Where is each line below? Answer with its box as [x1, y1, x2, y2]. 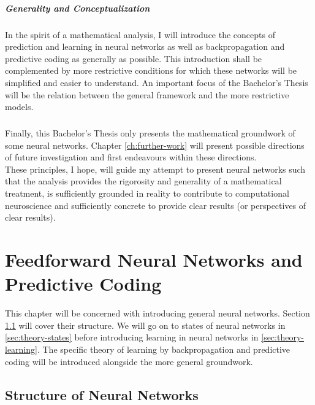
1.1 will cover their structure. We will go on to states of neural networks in [5, 318, 286, 331]
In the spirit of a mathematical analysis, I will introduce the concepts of [5, 28, 275, 41]
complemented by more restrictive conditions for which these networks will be [5, 64, 297, 77]
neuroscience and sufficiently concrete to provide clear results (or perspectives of [5, 199, 306, 211]
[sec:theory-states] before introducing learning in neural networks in [5, 331, 259, 344]
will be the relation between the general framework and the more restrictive [5, 88, 289, 101]
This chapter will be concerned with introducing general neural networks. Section [5, 307, 310, 320]
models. [5, 100, 34, 113]
